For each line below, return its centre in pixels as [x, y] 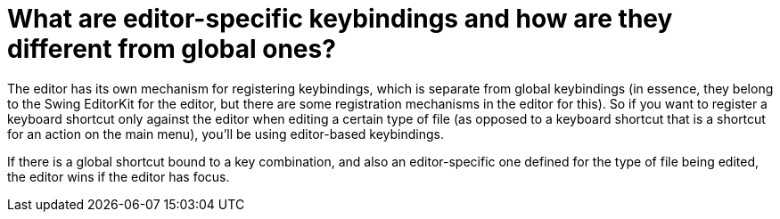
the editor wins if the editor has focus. [119, 176]
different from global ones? [172, 49]
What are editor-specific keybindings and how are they [340, 19]
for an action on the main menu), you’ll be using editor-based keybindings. [226, 134]
